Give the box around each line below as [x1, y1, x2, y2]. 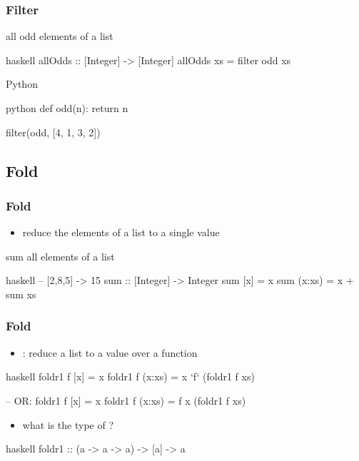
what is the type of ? [22, 417, 114, 432]
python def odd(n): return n [6, 101, 128, 115]
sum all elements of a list [6, 248, 115, 263]
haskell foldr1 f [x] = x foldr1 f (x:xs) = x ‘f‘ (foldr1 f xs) [6, 369, 255, 384]
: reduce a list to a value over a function [22, 345, 198, 360]
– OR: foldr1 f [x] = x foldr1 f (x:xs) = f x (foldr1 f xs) [6, 392, 246, 407]
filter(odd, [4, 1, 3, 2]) [6, 124, 101, 139]
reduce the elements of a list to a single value [22, 225, 220, 240]
